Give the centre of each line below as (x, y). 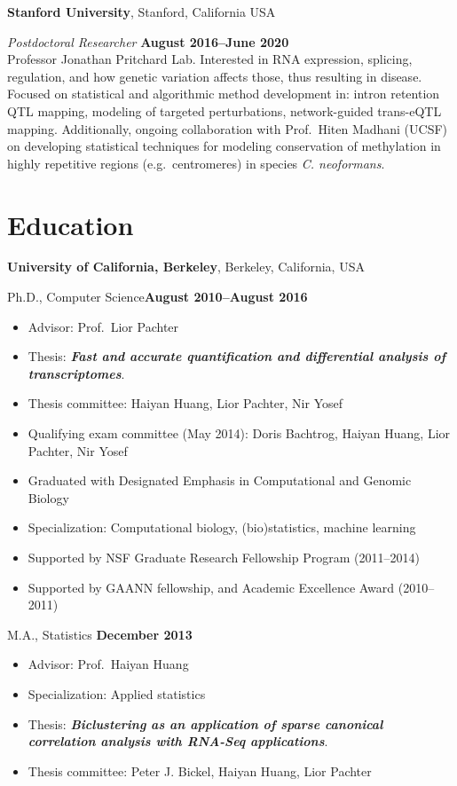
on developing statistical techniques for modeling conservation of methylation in (224, 146)
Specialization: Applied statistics (117, 693)
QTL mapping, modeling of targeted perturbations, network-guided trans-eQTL (225, 110)
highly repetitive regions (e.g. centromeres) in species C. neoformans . (196, 163)
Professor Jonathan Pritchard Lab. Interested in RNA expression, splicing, (210, 59)
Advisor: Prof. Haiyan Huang (108, 664)
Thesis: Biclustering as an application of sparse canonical (205, 723)
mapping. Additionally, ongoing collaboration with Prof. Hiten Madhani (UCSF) (228, 128)
